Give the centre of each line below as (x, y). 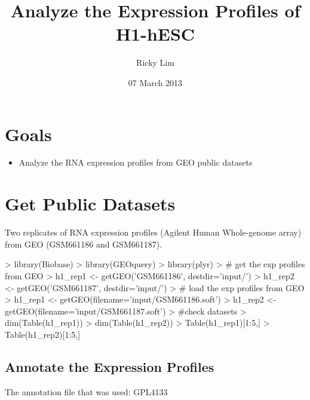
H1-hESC (155, 34)
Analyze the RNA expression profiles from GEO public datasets (136, 162)
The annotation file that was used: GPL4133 (86, 391)
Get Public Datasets (90, 204)
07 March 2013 (155, 82)
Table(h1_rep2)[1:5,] (43, 334)
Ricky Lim (155, 62)
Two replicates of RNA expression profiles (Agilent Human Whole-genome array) (153, 232)
